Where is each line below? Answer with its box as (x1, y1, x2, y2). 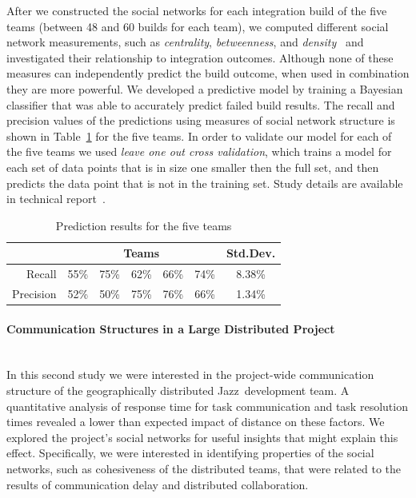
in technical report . (6, 190, 106, 207)
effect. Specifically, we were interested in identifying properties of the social (6, 444, 374, 461)
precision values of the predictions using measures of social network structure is (6, 112, 395, 129)
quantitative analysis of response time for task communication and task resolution (6, 397, 408, 414)
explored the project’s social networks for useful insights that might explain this (6, 428, 398, 445)
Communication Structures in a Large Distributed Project (6, 320, 335, 337)
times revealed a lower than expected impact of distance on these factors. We (6, 413, 385, 430)
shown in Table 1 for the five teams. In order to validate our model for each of (6, 127, 392, 144)
